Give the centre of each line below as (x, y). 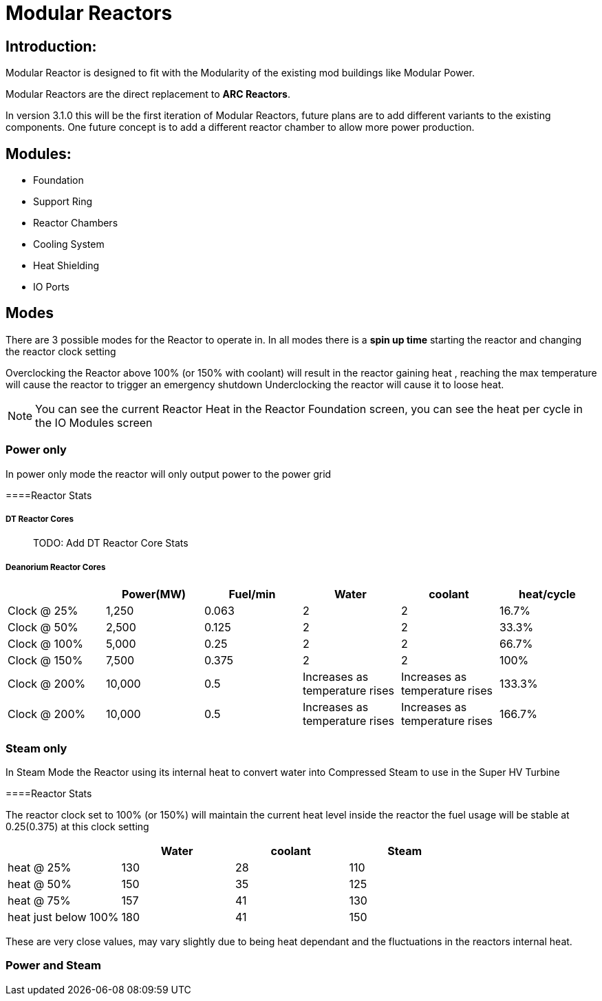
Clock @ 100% (45, 644)
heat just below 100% (63, 917)
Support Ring (63, 202)
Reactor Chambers (76, 223)
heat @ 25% (40, 867)
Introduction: (51, 46)
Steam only (36, 748)
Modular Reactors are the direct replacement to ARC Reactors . (148, 94)
